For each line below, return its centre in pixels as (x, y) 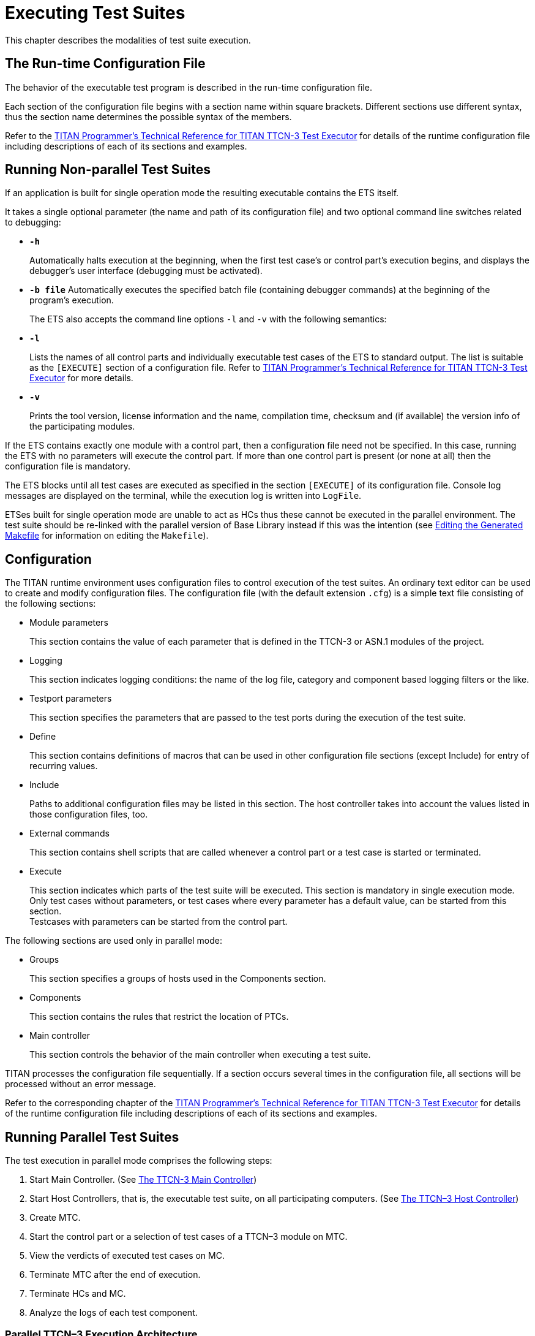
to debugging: (33, 222)
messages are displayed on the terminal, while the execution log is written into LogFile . (183, 496)
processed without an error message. (80, 1084)
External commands (69, 833)
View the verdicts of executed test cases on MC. (127, 1256)
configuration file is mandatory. (68, 466)
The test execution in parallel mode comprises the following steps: (139, 1161)
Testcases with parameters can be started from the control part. (159, 922)
